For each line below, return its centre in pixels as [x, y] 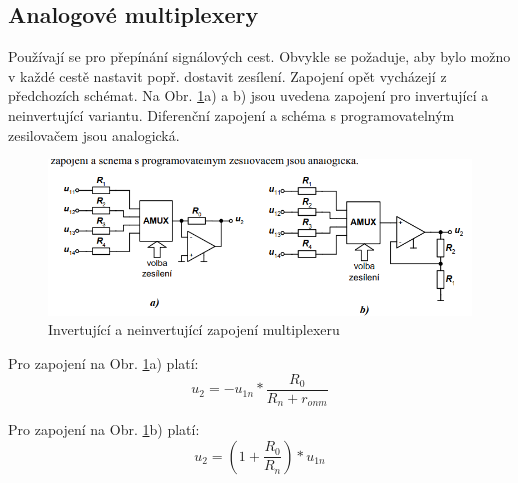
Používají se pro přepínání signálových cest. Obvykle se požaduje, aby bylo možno [259, 56]
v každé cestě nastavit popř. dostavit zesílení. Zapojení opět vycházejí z [227, 75]
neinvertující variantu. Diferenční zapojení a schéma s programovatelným [231, 114]
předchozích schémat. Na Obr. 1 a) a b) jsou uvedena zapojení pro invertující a [248, 95]
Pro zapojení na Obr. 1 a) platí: [103, 363]
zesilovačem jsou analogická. [94, 134]
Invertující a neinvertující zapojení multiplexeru [194, 329]
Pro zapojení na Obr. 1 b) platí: [104, 429]
